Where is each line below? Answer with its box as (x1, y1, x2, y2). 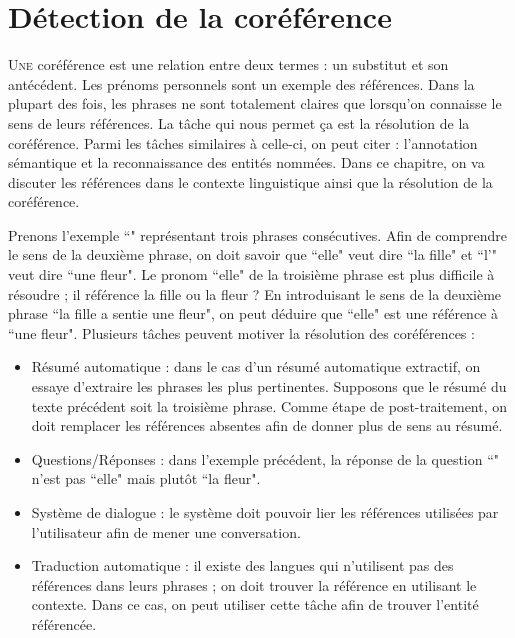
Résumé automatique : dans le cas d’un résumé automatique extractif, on (31, 356, 481, 377)
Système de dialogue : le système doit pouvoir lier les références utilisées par (31, 502, 499, 522)
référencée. (31, 613, 97, 634)
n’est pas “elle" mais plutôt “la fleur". (31, 468, 261, 489)
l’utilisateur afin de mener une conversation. (31, 521, 301, 542)
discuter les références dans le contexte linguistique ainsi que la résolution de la (8, 171, 493, 192)
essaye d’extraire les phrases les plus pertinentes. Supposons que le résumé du (31, 376, 507, 397)
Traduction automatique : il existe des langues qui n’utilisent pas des (31, 555, 454, 576)
